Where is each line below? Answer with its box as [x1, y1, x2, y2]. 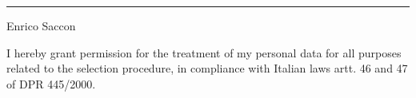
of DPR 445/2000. [6, 75, 96, 92]
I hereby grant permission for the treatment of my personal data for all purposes [6, 44, 402, 61]
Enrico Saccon [6, 18, 76, 33]
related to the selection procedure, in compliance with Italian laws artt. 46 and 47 [6, 60, 408, 76]
